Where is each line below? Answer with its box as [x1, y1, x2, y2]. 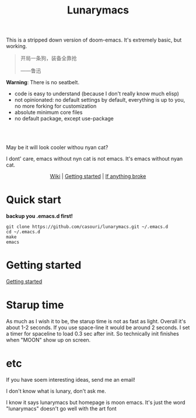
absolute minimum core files [14, 109, 83, 116]
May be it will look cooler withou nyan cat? [6, 144, 108, 151]
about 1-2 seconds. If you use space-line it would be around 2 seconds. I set [6, 324, 190, 331]
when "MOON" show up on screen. [6, 337, 91, 343]
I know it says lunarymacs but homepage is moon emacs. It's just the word [6, 399, 185, 406]
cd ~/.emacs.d [6, 229, 41, 235]
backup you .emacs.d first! [6, 213, 73, 220]
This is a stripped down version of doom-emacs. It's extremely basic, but [6, 36, 182, 44]
